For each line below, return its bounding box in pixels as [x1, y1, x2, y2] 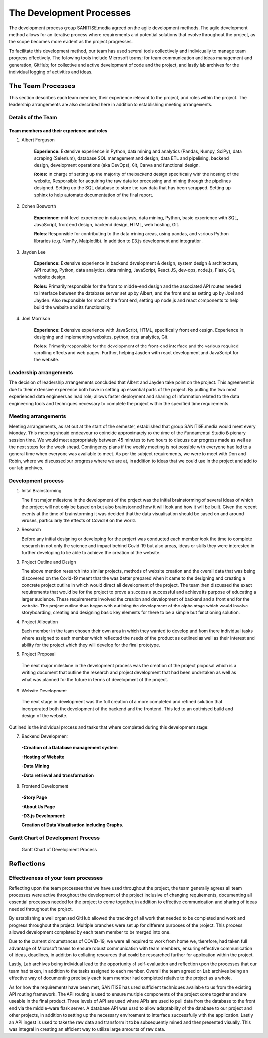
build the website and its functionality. [34, 304, 112, 310]
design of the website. [21, 713, 67, 719]
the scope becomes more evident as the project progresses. [9, 39, 133, 45]
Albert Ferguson [21, 137, 55, 143]
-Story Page [21, 794, 47, 800]
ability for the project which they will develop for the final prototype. [21, 642, 161, 648]
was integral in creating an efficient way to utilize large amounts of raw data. [9, 1026, 166, 1032]
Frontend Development [21, 783, 69, 789]
